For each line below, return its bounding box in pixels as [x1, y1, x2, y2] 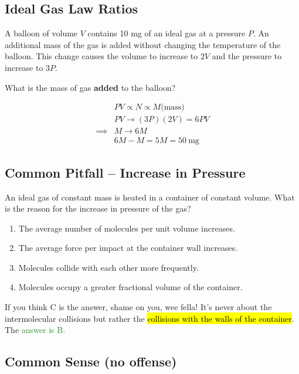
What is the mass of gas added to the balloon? [5, 81, 176, 93]
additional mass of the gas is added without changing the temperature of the [5, 38, 281, 50]
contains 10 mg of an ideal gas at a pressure [87, 27, 246, 39]
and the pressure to [212, 50, 282, 62]
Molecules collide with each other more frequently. [18, 261, 199, 273]
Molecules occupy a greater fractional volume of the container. [18, 281, 243, 293]
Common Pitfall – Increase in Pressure [5, 163, 246, 181]
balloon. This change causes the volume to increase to [5, 50, 198, 62]
